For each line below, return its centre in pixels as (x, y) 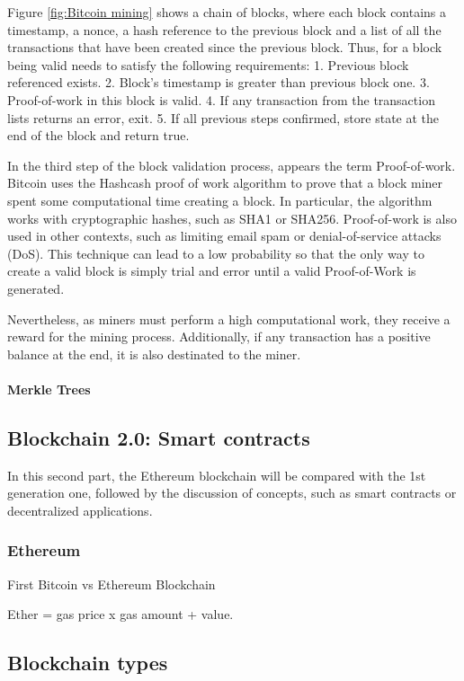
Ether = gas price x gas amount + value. (120, 614)
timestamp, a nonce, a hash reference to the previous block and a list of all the (224, 29)
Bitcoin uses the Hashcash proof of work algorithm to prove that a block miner (225, 183)
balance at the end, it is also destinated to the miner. (154, 354)
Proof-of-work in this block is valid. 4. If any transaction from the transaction (221, 99)
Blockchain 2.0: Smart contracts (159, 437)
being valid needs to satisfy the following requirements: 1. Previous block (208, 64)
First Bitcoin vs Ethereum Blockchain (112, 584)
